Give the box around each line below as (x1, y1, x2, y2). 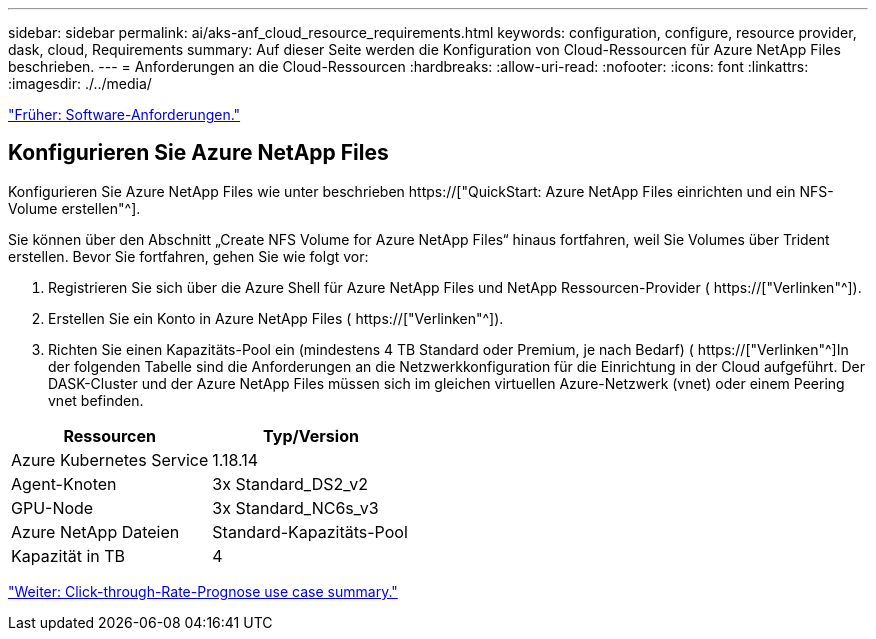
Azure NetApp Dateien (11, 521, 180, 542)
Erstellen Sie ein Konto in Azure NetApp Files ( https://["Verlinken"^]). (48, 309, 504, 327)
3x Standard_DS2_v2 (212, 473, 368, 494)
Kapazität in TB (11, 545, 126, 566)
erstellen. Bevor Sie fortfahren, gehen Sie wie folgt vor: (8, 247, 369, 265)
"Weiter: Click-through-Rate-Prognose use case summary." (8, 582, 398, 600)
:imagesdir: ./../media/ (8, 75, 152, 92)
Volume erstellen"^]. (8, 199, 141, 217)
